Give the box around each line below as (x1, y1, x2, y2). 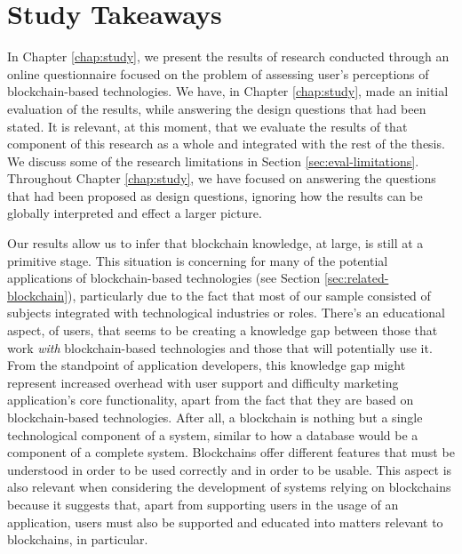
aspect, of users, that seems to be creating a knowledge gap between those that (7, 321, 438, 340)
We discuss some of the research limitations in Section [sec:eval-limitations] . (7, 151, 419, 170)
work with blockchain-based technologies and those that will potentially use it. (7, 338, 433, 357)
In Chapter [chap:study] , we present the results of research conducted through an (7, 47, 450, 66)
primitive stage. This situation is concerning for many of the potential (7, 251, 388, 269)
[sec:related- (323, 269, 389, 287)
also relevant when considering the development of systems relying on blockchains (7, 478, 451, 496)
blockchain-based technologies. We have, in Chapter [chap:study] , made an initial (7, 82, 449, 100)
